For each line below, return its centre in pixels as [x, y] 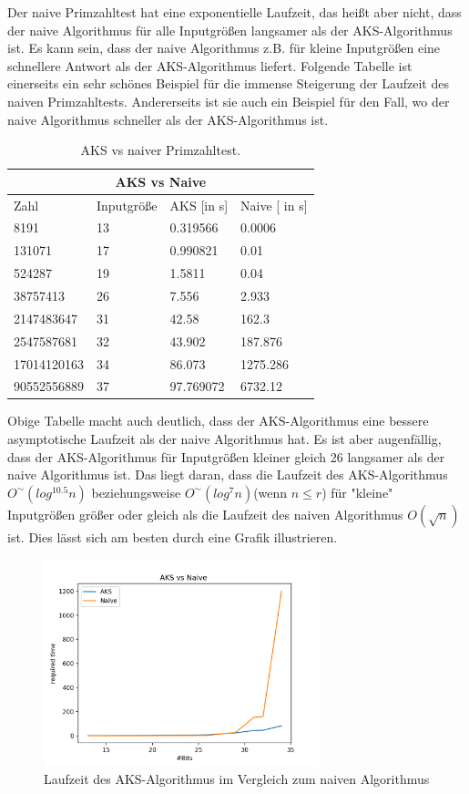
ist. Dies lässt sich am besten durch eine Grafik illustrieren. [173, 536]
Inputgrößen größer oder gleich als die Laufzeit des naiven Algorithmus [205, 514]
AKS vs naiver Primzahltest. [161, 150]
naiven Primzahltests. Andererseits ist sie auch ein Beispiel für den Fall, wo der [229, 101]
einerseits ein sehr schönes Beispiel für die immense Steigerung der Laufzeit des [228, 83]
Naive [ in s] [274, 205]
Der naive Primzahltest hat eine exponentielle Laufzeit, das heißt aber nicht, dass [234, 12]
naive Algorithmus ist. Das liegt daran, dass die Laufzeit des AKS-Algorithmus [228, 474]
